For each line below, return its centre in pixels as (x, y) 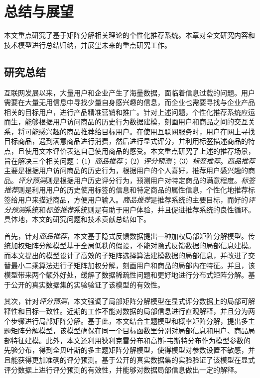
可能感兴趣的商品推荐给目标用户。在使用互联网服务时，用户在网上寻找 (140, 131)
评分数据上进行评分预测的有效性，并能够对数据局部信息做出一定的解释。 (123, 369)
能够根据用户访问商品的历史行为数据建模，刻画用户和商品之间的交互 (136, 122)
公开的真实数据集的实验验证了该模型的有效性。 (87, 284)
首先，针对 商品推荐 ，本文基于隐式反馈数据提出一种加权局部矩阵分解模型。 (126, 236)
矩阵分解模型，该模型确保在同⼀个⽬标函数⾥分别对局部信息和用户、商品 (129, 331)
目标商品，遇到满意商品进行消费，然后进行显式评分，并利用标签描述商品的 (126, 141)
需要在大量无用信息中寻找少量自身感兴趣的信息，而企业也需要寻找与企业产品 (130, 102)
